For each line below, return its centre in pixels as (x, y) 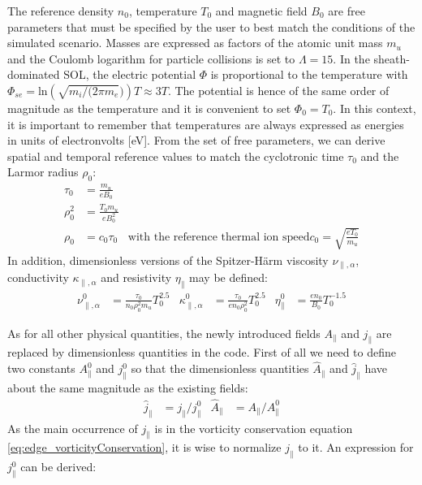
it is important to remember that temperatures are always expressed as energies (206, 124)
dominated (34, 74)
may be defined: (228, 277)
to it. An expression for (356, 447)
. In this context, (375, 108)
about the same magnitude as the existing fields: (128, 388)
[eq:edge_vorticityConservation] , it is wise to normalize (144, 447)
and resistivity (136, 277)
